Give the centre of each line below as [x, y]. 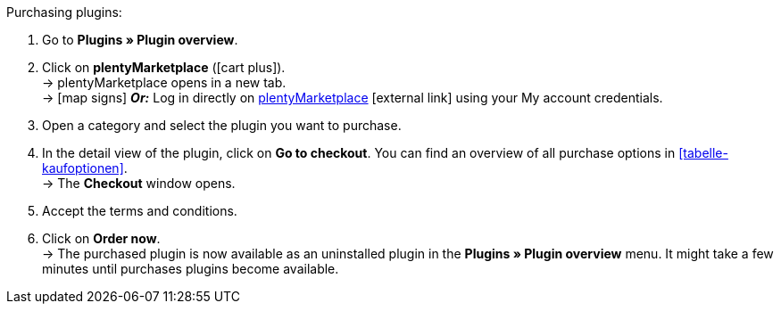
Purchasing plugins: [64, 12]
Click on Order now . [101, 238]
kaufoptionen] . [85, 168]
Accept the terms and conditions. [140, 211]
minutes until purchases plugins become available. [191, 269]
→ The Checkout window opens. [139, 183]
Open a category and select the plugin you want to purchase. [222, 125]
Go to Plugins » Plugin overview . [140, 40]
